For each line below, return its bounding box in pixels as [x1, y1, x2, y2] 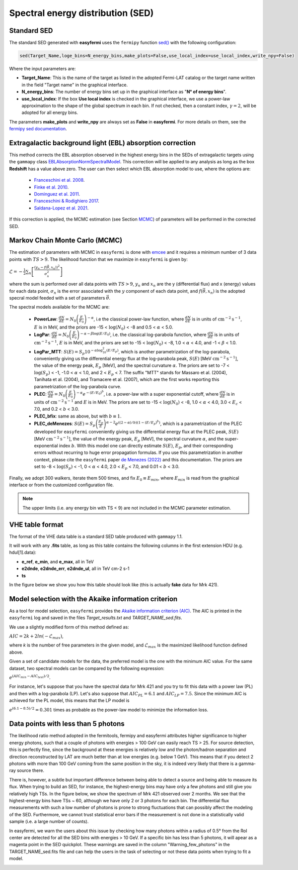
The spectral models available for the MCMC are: [9, 304, 110, 310]
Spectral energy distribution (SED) [9, 7, 154, 18]
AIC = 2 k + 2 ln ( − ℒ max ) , [9, 633, 64, 640]
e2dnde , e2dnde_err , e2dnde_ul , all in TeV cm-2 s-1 [21, 565, 130, 572]
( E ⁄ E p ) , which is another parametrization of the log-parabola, [106, 348, 230, 354]
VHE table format [9, 520, 64, 529]
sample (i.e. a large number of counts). [9, 819, 89, 825]
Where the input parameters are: [9, 66, 76, 72]
